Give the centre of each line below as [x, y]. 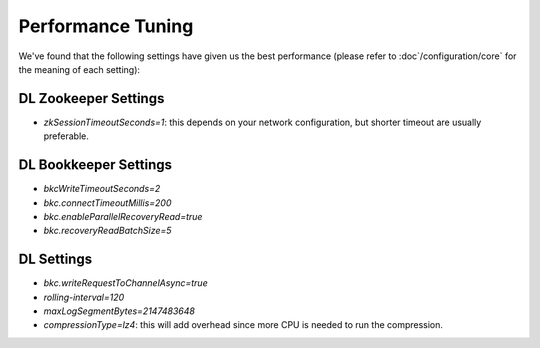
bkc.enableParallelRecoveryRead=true [123, 216]
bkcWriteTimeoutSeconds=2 [102, 189]
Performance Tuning [106, 26]
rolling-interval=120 [84, 297]
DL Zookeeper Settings [91, 98]
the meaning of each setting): [79, 69]
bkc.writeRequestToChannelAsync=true [126, 283]
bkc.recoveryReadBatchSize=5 [107, 231]
